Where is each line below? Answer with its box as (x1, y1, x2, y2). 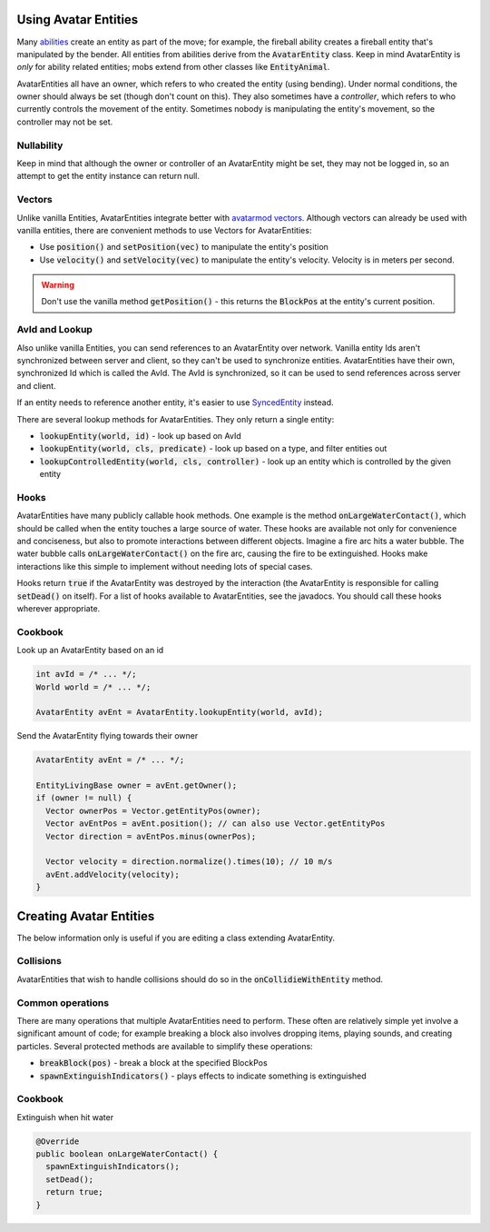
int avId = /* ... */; (35, 669, 137, 680)
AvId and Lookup (16, 323, 93, 336)
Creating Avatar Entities (16, 909, 155, 924)
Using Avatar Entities (16, 12, 139, 27)
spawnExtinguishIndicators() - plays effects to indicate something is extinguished (39, 1070, 367, 1081)
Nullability (16, 139, 64, 152)
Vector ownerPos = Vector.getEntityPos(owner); (45, 805, 261, 816)
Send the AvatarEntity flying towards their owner (16, 730, 199, 741)
